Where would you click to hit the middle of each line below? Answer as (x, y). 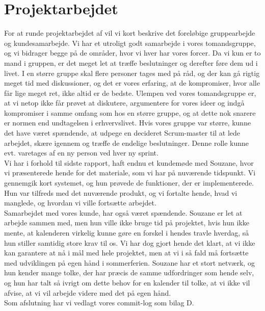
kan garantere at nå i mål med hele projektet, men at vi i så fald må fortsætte (126, 253)
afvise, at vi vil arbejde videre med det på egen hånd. (88, 292)
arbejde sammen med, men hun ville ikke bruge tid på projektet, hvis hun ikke (127, 223)
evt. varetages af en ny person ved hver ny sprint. (81, 153)
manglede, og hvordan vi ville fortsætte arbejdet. (80, 203)
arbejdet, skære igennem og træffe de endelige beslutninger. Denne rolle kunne (127, 142)
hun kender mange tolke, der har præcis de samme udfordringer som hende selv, (129, 273)
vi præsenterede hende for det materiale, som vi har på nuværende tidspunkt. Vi (130, 173)
